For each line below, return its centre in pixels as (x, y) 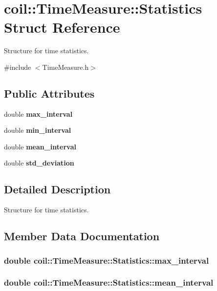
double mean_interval (40, 146)
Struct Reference (62, 27)
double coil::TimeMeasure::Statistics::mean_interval (109, 282)
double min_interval (38, 130)
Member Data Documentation (82, 236)
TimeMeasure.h (65, 67)
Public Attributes (49, 93)
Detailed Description (57, 189)
